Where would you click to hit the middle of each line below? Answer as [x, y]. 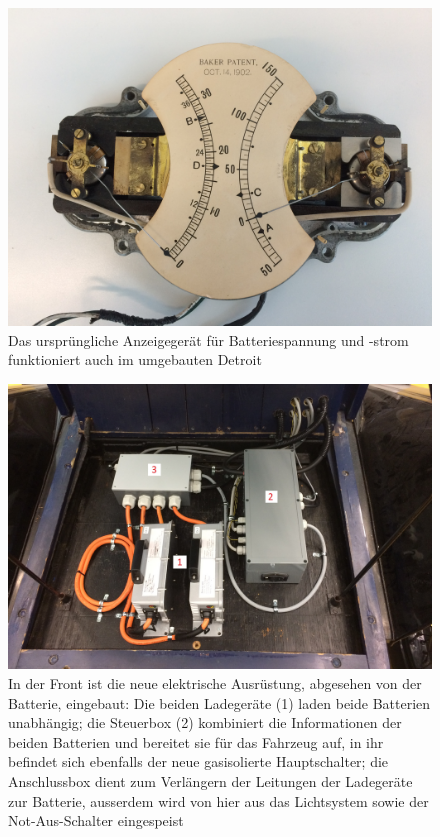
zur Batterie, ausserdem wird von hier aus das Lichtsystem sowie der [218, 800]
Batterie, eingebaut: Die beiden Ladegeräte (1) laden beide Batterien [219, 702]
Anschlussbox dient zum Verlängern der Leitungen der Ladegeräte [210, 781]
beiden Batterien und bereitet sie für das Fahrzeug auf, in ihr [196, 741]
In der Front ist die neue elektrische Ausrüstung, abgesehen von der [215, 683]
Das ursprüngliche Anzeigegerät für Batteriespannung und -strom [208, 339]
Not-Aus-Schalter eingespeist [96, 820]
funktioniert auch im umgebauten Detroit [135, 359]
